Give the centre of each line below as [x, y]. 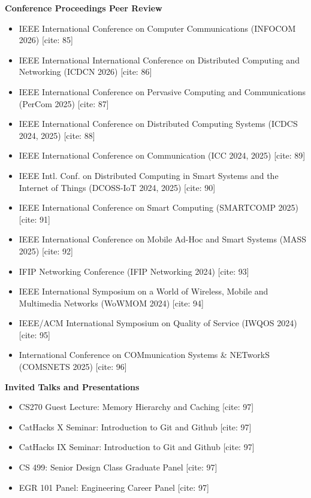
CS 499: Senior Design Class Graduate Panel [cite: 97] [118, 467]
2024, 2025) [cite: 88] [57, 135]
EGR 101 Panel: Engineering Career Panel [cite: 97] [114, 487]
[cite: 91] [34, 219]
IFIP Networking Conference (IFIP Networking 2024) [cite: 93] [134, 271]
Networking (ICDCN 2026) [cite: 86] [85, 72]
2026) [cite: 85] [46, 40]
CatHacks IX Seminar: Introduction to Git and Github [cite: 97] [137, 447]
